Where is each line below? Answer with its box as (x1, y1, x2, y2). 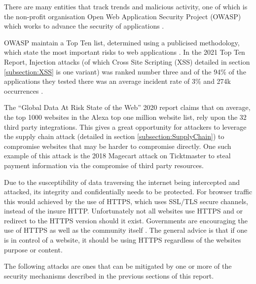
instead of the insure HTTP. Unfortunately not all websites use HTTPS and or (4, 206, 243, 216)
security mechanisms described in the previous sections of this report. (4, 270, 214, 281)
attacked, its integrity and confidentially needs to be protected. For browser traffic (4, 186, 253, 197)
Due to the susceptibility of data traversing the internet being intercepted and (4, 177, 240, 187)
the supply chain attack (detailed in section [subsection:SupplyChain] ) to (4, 131, 224, 142)
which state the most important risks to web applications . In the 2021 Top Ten (4, 47, 245, 57)
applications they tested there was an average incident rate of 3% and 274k (4, 76, 231, 86)
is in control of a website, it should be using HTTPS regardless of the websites (4, 235, 241, 245)
